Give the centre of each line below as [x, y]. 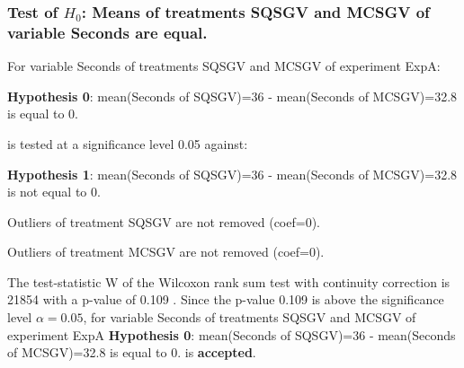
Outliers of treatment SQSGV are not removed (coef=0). [164, 221]
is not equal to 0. [54, 192]
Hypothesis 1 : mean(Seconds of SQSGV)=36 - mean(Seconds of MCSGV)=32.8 [232, 174]
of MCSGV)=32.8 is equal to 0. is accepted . [132, 352]
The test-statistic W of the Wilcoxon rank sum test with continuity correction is [229, 281]
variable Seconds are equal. [107, 32]
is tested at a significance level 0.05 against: [128, 143]
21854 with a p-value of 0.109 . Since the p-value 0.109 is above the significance [226, 299]
